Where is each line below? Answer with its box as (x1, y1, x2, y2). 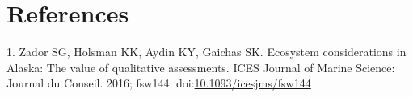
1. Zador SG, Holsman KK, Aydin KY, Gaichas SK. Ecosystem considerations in (6, 43, 407, 60)
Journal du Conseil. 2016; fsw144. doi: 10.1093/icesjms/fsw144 (6, 75, 311, 91)
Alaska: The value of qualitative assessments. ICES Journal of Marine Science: (6, 59, 395, 75)
